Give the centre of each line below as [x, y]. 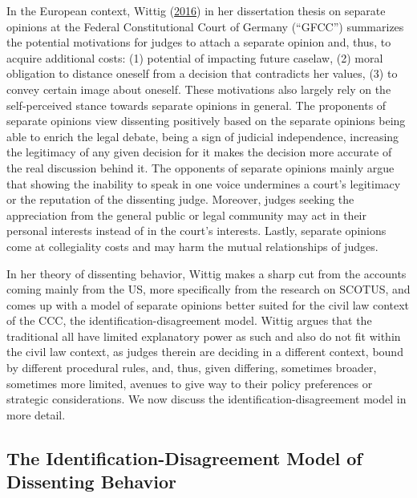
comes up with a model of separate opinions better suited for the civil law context [208, 304]
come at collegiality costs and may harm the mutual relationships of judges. [192, 246]
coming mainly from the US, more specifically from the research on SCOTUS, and [208, 289]
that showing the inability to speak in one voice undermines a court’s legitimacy [204, 183]
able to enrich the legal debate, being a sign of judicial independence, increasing [203, 136]
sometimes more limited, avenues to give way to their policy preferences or [190, 383]
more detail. [36, 414]
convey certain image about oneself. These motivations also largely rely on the [199, 89]
